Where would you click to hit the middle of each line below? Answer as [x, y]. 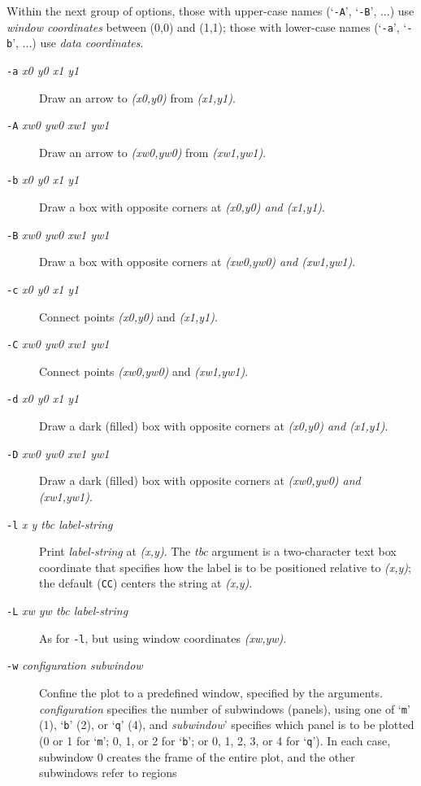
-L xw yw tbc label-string [67, 611]
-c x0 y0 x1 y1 [43, 288]
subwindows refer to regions [108, 773]
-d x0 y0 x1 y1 [43, 398]
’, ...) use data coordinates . [78, 43]
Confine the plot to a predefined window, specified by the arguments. [211, 693]
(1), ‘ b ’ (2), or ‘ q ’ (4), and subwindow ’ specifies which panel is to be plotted [227, 725]
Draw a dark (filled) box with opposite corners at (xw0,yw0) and [200, 480]
